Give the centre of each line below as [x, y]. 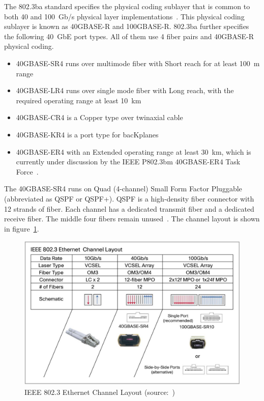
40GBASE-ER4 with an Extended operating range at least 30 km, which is [134, 151]
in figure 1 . [22, 228]
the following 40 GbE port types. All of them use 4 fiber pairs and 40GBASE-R [129, 36]
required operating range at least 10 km [79, 100]
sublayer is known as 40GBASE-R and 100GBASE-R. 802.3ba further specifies [127, 26]
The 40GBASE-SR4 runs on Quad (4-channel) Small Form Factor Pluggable [123, 189]
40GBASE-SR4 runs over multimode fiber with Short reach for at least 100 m [138, 63]
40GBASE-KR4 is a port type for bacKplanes [87, 134]
